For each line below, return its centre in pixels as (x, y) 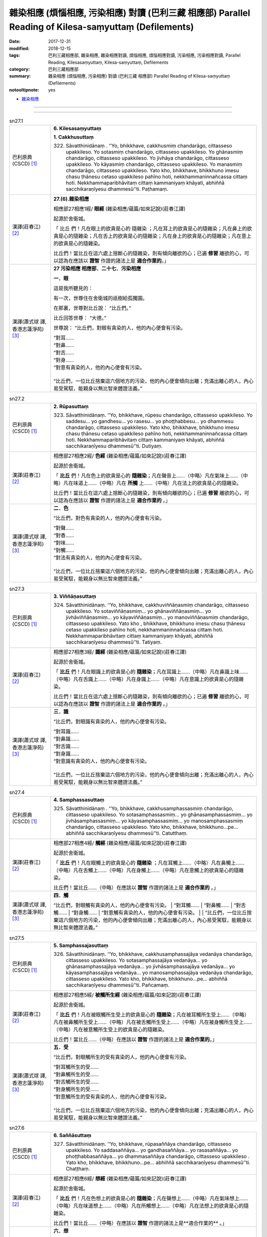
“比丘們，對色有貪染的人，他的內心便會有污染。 (109, 518)
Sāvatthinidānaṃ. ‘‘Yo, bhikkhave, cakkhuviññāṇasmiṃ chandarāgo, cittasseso (157, 605)
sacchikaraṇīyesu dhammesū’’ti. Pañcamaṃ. (118, 985)
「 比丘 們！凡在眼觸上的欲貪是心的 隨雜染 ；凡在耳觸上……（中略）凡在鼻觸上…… (149, 863)
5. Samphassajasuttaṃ (81, 945)
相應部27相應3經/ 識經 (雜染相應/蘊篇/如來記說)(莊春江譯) (120, 652)
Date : (15, 42)
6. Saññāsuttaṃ (72, 1136)
